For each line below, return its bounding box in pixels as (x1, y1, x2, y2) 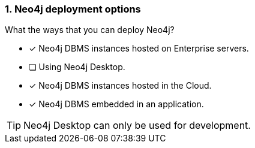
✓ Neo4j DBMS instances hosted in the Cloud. (29, 80, 212, 91)
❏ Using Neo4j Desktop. (29, 62, 125, 73)
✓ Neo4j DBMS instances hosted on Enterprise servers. (29, 43, 249, 54)
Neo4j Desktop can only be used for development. (23, 119, 251, 132)
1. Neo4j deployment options (5, 3, 141, 15)
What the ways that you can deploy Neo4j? (5, 25, 175, 35)
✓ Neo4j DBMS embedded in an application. (29, 99, 204, 110)
